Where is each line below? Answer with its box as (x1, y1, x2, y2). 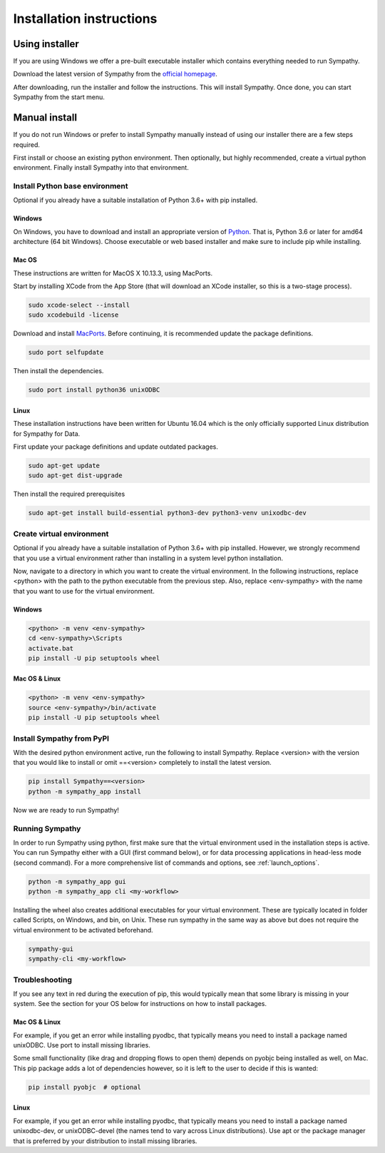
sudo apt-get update (28, 462, 100, 470)
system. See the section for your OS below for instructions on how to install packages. (13, 1000, 267, 1008)
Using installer (13, 38, 80, 50)
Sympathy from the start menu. (13, 93, 105, 101)
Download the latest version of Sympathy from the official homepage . (13, 70, 217, 78)
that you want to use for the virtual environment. (13, 586, 155, 595)
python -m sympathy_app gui (28, 878, 126, 885)
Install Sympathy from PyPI (13, 733, 110, 743)
